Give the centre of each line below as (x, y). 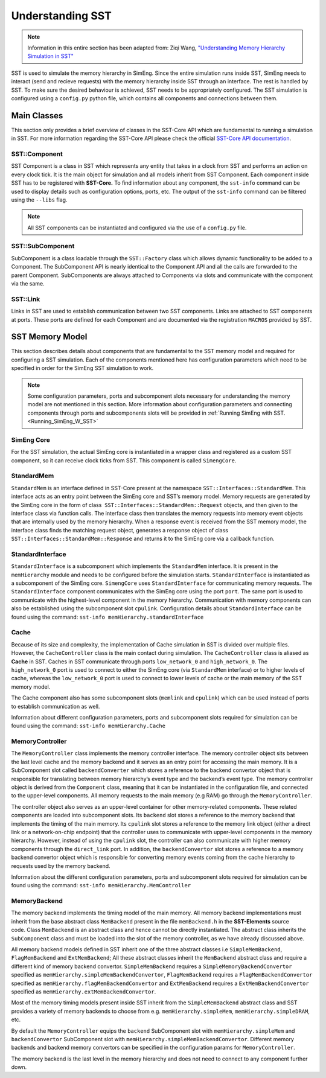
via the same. (28, 283)
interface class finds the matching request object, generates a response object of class (120, 530)
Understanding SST (61, 16)
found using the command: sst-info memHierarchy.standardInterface (107, 617)
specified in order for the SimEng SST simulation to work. (82, 368)
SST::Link (26, 299)
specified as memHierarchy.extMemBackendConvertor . (84, 991)
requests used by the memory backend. (61, 866)
